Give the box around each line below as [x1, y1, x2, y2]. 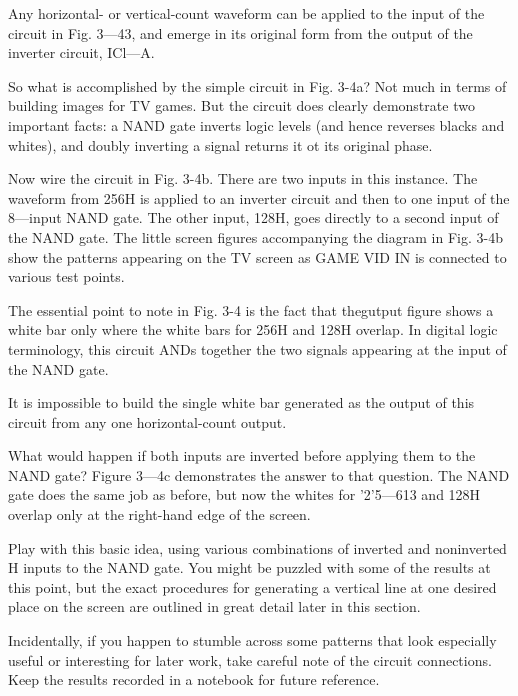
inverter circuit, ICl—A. [8, 42, 155, 63]
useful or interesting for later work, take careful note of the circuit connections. [8, 649, 492, 670]
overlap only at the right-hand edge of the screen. [8, 504, 311, 525]
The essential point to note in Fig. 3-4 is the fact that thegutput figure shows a [8, 299, 494, 320]
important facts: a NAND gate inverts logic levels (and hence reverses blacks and [8, 114, 505, 135]
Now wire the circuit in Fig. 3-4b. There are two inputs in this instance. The [8, 168, 478, 189]
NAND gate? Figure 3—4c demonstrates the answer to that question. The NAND [8, 464, 510, 485]
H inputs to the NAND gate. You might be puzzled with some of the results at [8, 557, 491, 578]
